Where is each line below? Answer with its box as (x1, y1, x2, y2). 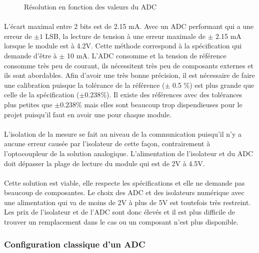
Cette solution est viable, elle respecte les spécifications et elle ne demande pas (4, 177, 245, 188)
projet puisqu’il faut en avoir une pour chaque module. (4, 109, 172, 119)
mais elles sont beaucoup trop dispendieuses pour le (84, 99, 242, 109)
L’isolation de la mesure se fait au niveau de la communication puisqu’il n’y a (4, 128, 241, 139)
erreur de (4, 30, 32, 41)
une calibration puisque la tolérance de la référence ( (4, 79, 165, 90)
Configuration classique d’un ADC (4, 238, 145, 250)
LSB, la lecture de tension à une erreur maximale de (45, 30, 205, 41)
